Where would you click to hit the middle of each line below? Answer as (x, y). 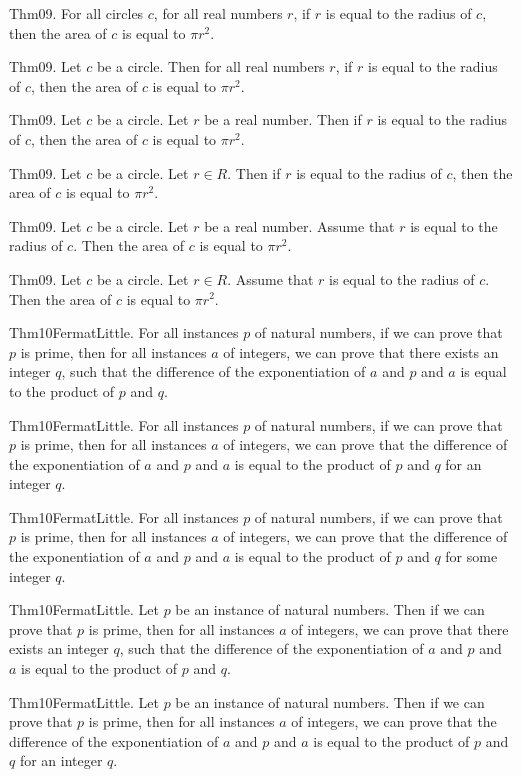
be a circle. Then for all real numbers (210, 66)
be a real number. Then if (283, 119)
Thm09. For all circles (76, 13)
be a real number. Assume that (299, 225)
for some (471, 556)
